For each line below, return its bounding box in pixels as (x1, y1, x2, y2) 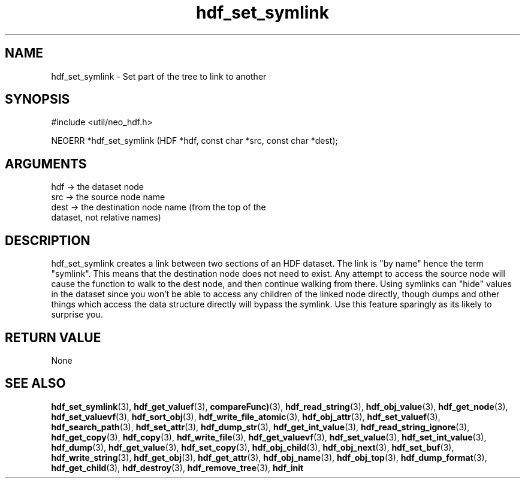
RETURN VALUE (5, 330, 101, 345)
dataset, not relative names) (51, 212, 161, 223)
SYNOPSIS (5, 92, 70, 107)
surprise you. (51, 309, 103, 320)
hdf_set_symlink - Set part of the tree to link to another (51, 71, 267, 81)
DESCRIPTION (5, 233, 90, 248)
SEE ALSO (5, 376, 66, 391)
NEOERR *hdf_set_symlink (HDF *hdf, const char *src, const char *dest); (51, 135, 338, 146)
